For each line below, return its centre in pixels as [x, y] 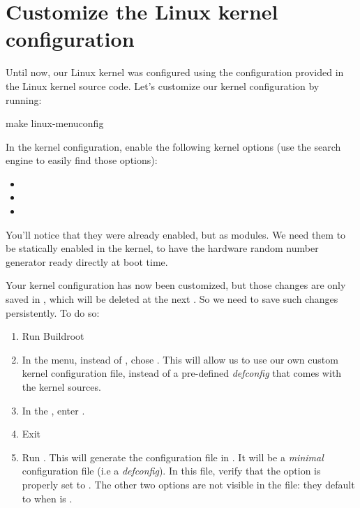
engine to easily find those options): [82, 160]
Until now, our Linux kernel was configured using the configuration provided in [175, 72]
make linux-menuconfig [55, 123]
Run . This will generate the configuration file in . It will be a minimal [173, 457]
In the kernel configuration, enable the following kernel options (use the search [173, 146]
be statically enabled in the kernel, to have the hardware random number [162, 248]
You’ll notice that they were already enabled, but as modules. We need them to [176, 234]
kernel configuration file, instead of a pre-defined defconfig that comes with [182, 373]
